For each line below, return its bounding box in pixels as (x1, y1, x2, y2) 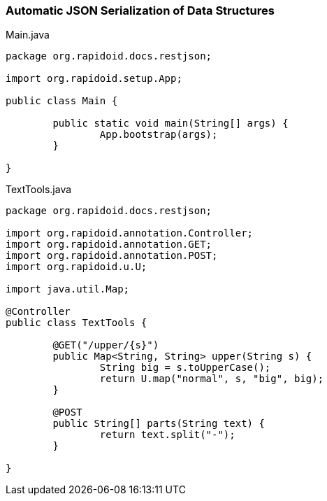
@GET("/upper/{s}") (52, 339, 159, 351)
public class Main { (6, 95, 118, 107)
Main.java (6, 29, 50, 41)
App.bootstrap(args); (99, 129, 218, 141)
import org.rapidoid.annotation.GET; (6, 239, 212, 250)
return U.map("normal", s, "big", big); (99, 373, 324, 385)
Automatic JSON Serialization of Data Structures (6, 3, 275, 17)
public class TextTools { (6, 317, 147, 329)
